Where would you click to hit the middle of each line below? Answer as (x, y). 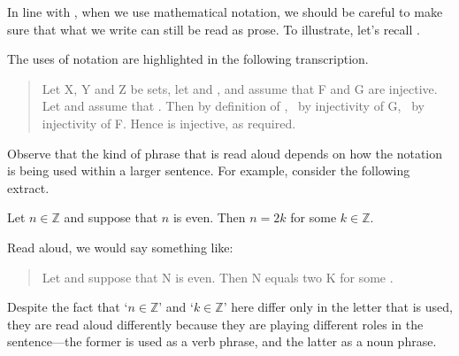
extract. (28, 187)
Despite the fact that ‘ (68, 307)
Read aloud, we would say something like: (120, 247)
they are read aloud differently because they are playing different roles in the (215, 324)
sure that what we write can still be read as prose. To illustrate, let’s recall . (214, 29)
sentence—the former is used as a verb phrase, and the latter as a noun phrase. (222, 341)
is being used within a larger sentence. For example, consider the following (209, 170)
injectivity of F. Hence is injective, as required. (169, 123)
